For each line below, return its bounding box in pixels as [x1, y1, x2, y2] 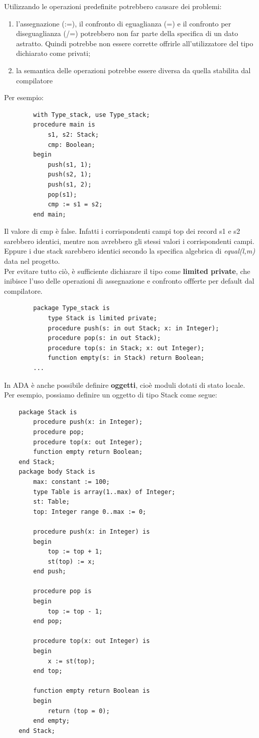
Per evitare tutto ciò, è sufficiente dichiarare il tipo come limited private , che [4, 265, 250, 276]
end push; [33, 568, 66, 575]
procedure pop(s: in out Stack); [47, 334, 161, 342]
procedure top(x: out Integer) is [33, 637, 150, 645]
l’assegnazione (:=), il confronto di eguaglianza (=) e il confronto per [16, 18, 232, 28]
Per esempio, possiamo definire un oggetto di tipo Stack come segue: [4, 389, 217, 400]
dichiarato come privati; [16, 48, 91, 58]
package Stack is [18, 408, 77, 416]
